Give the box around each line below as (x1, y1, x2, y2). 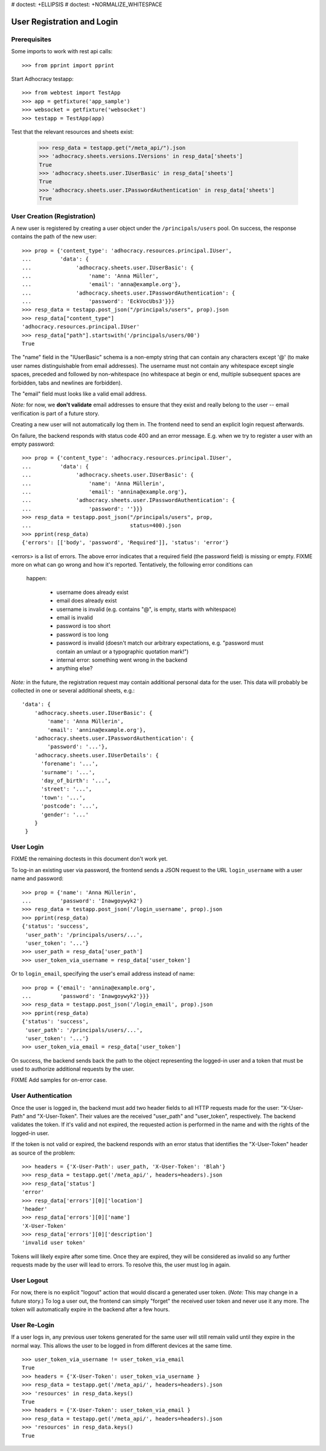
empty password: (11, 440, 55, 448)
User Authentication (11, 1092, 72, 1100)
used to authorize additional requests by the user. (11, 1065, 135, 1073)
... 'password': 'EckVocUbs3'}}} (22, 298, 175, 305)
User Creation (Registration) (11, 212, 96, 220)
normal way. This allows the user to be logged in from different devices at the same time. (11, 1342, 232, 1349)
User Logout (11, 1276, 48, 1285)
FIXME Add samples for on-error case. (11, 1077, 107, 1084)
